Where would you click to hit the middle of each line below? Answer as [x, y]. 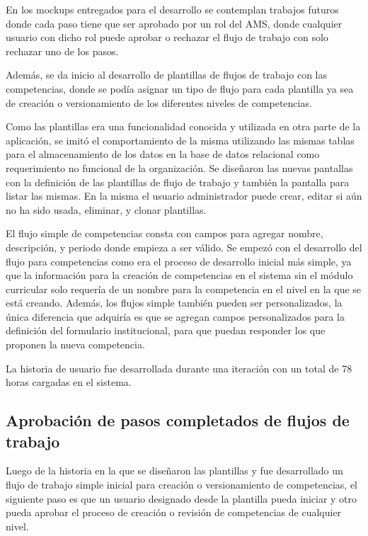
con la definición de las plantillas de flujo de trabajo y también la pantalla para [178, 182]
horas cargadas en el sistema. [69, 382]
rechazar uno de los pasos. [62, 51]
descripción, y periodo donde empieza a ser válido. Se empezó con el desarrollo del [184, 247]
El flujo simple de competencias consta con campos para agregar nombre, [165, 233]
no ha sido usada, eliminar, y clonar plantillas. [106, 209]
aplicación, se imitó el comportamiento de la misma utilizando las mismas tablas [180, 140]
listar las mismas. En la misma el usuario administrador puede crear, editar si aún [184, 196]
